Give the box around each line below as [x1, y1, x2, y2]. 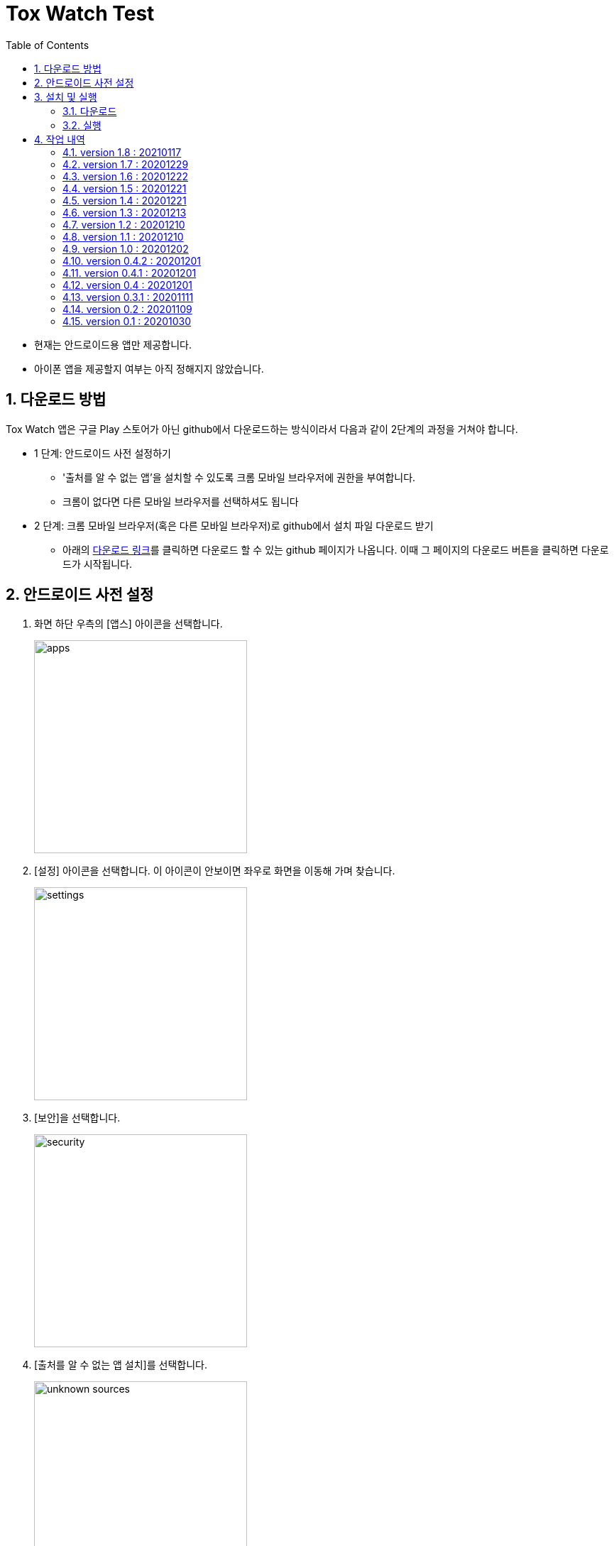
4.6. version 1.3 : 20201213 [62, 206, 187, 219]
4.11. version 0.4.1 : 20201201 [62, 266, 197, 279]
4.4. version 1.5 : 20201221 [62, 182, 187, 194]
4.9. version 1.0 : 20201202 [62, 242, 189, 255]
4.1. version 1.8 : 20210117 [62, 146, 182, 158]
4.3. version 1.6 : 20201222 [62, 170, 188, 182]
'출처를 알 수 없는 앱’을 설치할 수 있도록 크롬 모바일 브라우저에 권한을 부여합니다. [62, 471, 416, 483]
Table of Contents [6, 38, 89, 51]
